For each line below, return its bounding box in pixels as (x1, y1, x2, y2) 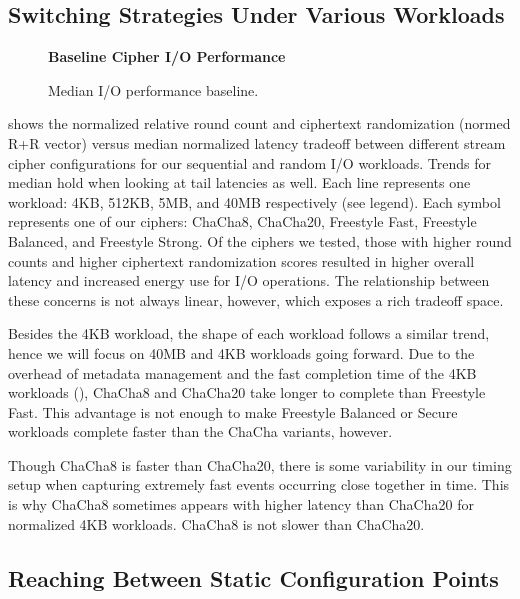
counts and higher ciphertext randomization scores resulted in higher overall (8, 250, 475, 271)
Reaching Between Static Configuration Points (8, 562, 499, 593)
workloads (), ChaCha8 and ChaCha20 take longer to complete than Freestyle (8, 382, 486, 403)
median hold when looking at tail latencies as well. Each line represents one (8, 172, 471, 193)
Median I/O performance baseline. (48, 79, 259, 100)
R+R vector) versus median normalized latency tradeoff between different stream (8, 132, 506, 153)
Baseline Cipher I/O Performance (48, 46, 286, 67)
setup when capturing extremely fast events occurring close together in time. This (8, 474, 510, 495)
